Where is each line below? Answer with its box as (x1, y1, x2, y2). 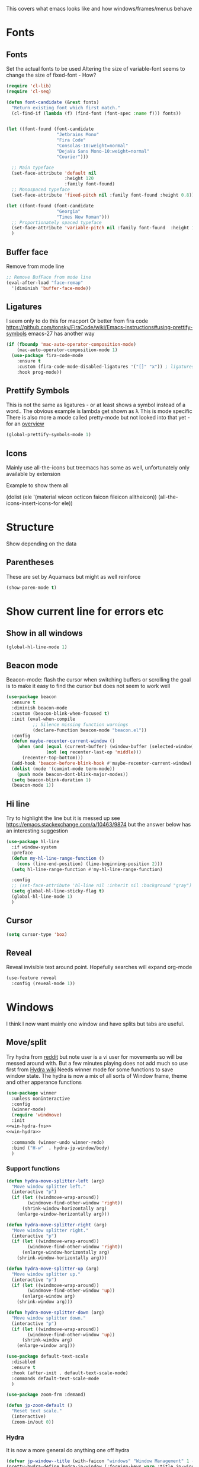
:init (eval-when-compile (11, 716, 76, 722)
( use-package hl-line (6, 839, 60, 845)
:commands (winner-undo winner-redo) (11, 1139, 105, 1146)
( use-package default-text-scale (6, 1354, 89, 1359)
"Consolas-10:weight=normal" (56, 143, 129, 149)
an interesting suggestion (6, 827, 68, 834)
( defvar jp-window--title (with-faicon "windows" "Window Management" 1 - (6, 1458, 195, 1464)
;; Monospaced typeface (11, 187, 70, 193)
